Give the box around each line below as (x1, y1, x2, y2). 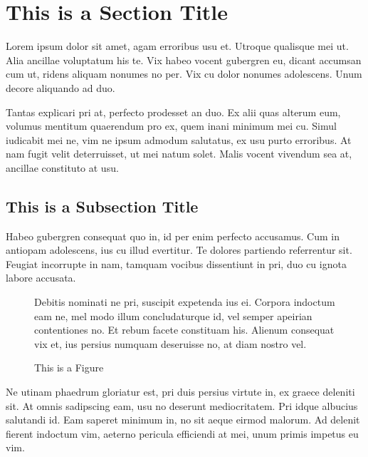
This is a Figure (34, 360, 104, 375)
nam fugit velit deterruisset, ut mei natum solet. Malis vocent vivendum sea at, (6, 146, 352, 161)
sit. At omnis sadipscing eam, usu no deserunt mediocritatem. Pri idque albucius (6, 398, 358, 413)
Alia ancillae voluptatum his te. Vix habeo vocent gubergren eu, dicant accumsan (6, 52, 362, 67)
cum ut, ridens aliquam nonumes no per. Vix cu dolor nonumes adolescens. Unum (6, 66, 362, 81)
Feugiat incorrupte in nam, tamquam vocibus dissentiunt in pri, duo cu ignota (6, 256, 347, 271)
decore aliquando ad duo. (6, 80, 115, 95)
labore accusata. (6, 270, 76, 285)
